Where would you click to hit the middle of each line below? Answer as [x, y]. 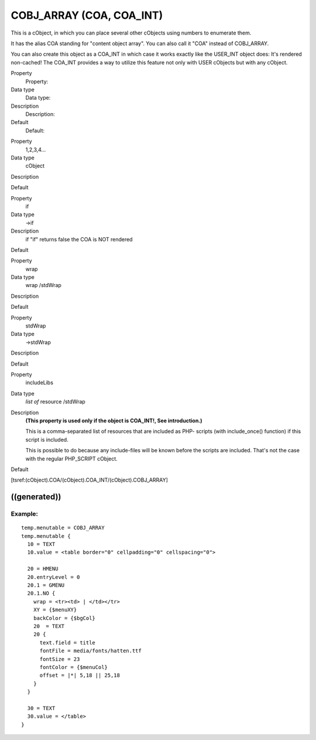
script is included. [47, 439]
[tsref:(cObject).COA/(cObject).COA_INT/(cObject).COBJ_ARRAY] [89, 480]
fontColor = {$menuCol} [74, 667]
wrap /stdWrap [43, 285]
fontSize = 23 [60, 659]
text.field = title [68, 642]
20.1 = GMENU [46, 585]
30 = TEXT [41, 708]
